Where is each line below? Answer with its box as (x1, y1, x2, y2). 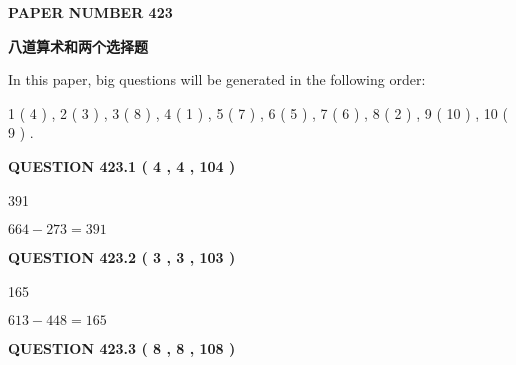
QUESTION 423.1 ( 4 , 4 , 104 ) (8, 155, 236, 176)
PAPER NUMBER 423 (8, 2, 173, 22)
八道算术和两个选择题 (8, 35, 148, 56)
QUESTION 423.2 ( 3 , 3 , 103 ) (8, 247, 236, 268)
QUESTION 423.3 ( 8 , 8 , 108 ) (8, 338, 236, 359)
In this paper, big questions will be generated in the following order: (8, 69, 426, 90)
